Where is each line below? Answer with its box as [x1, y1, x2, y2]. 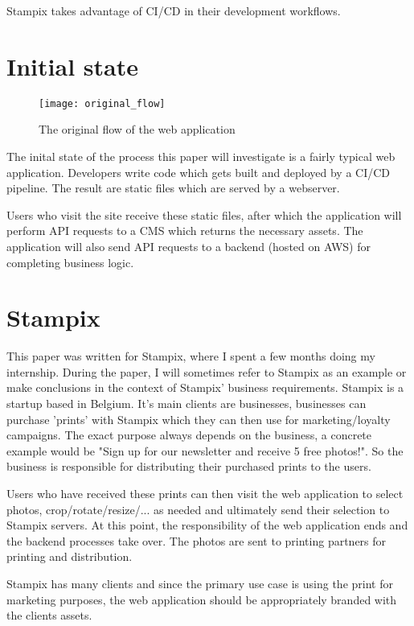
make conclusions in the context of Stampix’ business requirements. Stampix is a [6, 379, 404, 396]
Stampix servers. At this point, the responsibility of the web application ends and [6, 517, 408, 533]
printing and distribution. [6, 548, 133, 565]
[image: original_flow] [39, 97, 166, 109]
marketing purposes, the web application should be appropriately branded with [6, 591, 397, 607]
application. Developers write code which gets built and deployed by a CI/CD [6, 163, 391, 180]
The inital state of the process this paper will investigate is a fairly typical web [6, 147, 396, 164]
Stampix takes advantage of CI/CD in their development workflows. [6, 2, 341, 19]
